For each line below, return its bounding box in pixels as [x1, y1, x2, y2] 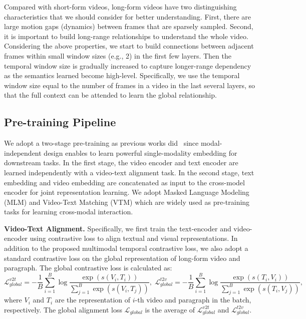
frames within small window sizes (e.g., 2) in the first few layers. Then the [4, 50, 231, 61]
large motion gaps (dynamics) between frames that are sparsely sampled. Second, [4, 21, 253, 32]
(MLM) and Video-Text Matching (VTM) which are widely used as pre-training [4, 196, 250, 207]
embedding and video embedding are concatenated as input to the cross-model [4, 177, 245, 187]
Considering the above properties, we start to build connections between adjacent [4, 41, 254, 51]
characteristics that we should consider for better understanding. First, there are [4, 11, 251, 22]
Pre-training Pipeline [4, 114, 116, 130]
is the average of [145, 304, 195, 314]
